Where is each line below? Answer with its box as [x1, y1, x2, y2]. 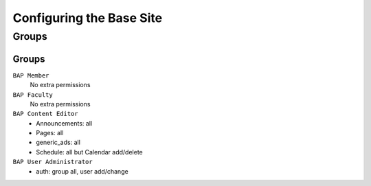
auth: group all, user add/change [36, 167, 128, 175]
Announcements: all [36, 119, 93, 127]
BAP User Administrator [12, 158, 93, 166]
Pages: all [36, 129, 64, 137]
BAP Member [12, 71, 49, 79]
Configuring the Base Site [12, 10, 163, 25]
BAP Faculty [12, 91, 53, 99]
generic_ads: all [36, 138, 80, 147]
